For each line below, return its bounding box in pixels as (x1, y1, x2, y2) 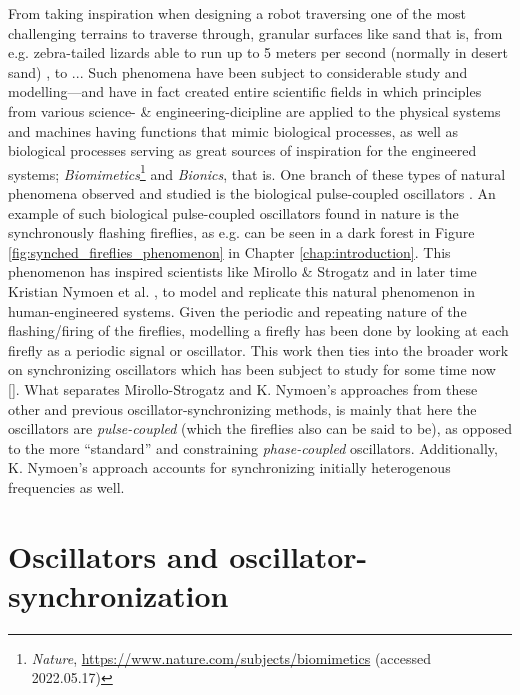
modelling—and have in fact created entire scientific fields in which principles (8, 81, 482, 102)
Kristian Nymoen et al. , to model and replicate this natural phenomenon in (8, 280, 475, 301)
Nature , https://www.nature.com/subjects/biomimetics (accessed (31, 647, 432, 668)
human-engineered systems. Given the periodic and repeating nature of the (8, 300, 467, 321)
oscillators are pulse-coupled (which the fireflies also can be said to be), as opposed (8, 418, 512, 439)
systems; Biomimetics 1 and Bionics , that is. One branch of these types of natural (8, 160, 506, 184)
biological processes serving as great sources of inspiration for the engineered (8, 140, 477, 161)
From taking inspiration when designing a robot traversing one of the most (8, 3, 467, 23)
